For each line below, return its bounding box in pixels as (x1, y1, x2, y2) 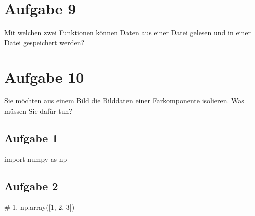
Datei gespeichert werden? (4, 37, 85, 47)
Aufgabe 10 (4, 66, 84, 87)
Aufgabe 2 (4, 178, 58, 193)
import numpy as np (4, 153, 67, 164)
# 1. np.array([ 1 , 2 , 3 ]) (4, 201, 75, 212)
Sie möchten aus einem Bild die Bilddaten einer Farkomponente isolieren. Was (4, 95, 244, 106)
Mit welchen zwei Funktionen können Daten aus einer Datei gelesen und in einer (4, 27, 251, 38)
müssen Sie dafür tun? (4, 105, 72, 116)
